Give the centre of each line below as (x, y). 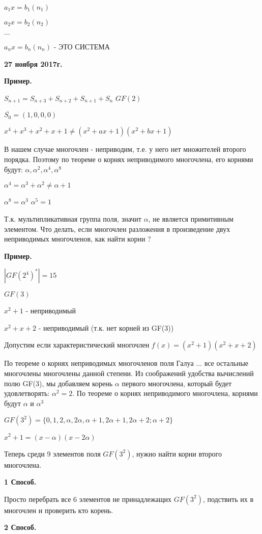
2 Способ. (20, 527)
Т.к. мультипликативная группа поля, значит (73, 218)
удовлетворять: (27, 393)
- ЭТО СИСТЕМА (82, 46)
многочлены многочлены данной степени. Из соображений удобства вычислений (129, 373)
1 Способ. (20, 482)
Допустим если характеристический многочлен (77, 345)
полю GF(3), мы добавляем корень (59, 383)
